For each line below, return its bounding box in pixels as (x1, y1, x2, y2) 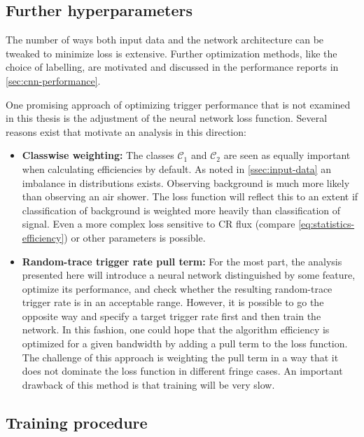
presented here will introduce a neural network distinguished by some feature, (22, 268, 356, 282)
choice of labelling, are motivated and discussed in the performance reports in (6, 60, 339, 74)
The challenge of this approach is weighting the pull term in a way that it (22, 349, 339, 364)
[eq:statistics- (298, 216, 355, 231)
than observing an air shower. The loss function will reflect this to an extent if (22, 189, 358, 204)
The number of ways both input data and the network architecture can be (6, 32, 324, 47)
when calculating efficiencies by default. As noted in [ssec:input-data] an (22, 161, 332, 176)
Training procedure (6, 411, 148, 433)
